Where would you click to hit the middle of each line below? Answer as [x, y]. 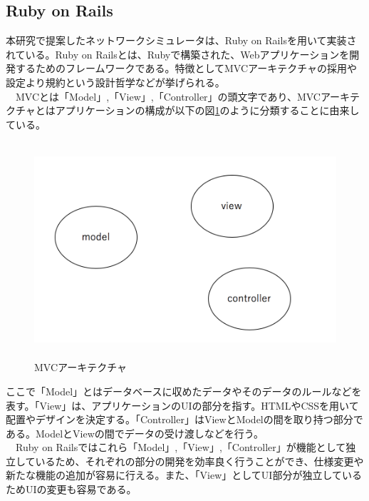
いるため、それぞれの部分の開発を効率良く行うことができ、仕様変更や [199, 461]
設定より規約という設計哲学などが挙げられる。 [115, 82]
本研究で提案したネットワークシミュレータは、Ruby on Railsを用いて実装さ [181, 40]
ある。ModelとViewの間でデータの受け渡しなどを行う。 [135, 433]
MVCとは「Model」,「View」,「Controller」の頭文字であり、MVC [168, 96]
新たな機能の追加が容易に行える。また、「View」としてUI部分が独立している [184, 475]
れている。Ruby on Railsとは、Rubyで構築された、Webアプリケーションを [178, 54]
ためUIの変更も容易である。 [71, 489]
